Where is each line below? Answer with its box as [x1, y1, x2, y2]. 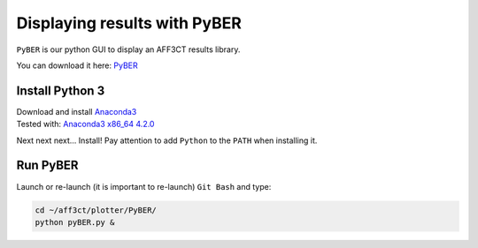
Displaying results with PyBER [16, 13, 243, 33]
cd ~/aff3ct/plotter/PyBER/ [35, 205, 157, 215]
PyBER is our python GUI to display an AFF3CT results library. [16, 44, 241, 55]
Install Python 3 [16, 83, 105, 98]
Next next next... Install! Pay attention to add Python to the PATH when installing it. [16, 135, 318, 146]
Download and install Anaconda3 [16, 106, 137, 116]
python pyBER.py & [35, 217, 115, 227]
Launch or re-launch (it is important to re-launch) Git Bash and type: [16, 181, 272, 192]
